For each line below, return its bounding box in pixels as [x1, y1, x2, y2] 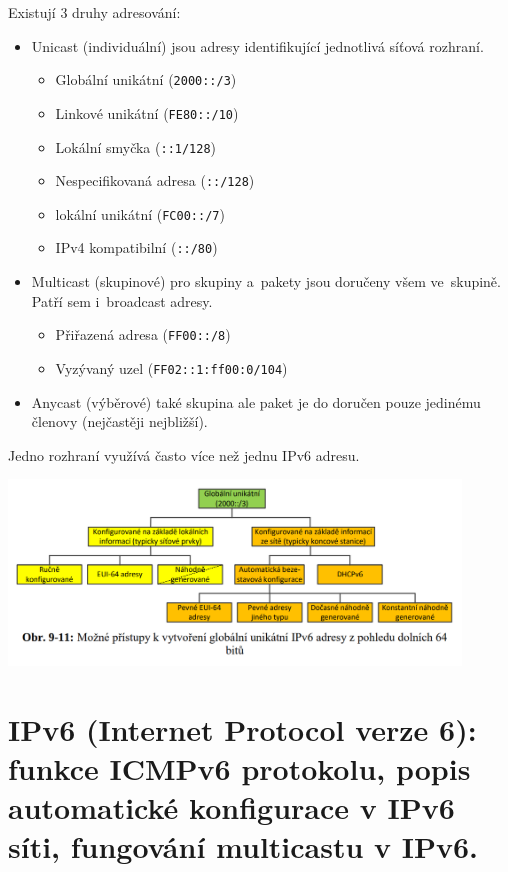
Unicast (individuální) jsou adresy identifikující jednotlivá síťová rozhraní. [31, 35, 484, 56]
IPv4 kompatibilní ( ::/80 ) [55, 237, 218, 258]
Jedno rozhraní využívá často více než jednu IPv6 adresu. [8, 444, 360, 465]
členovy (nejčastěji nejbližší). [31, 411, 208, 432]
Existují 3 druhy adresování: [8, 2, 181, 22]
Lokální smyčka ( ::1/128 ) [55, 136, 217, 157]
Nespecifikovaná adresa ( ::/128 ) [55, 170, 255, 191]
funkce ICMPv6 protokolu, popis [8, 747, 471, 788]
